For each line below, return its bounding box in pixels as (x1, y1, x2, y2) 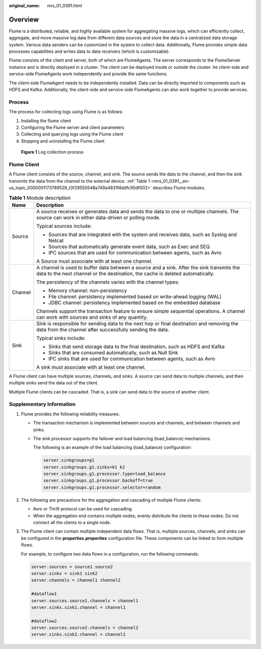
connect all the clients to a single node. (33, 520, 111, 525)
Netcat (48, 237, 64, 244)
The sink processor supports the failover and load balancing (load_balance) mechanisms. (33, 435, 211, 441)
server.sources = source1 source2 (31, 564, 113, 570)
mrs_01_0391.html (47, 3, 82, 8)
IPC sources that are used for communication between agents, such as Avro (48, 249, 222, 256)
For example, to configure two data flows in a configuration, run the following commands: (21, 551, 199, 557)
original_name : (9, 3, 40, 8)
